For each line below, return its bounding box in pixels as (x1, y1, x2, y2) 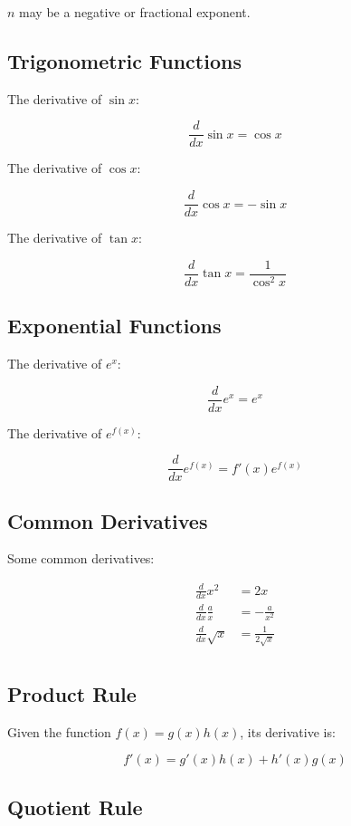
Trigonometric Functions (7, 46, 242, 74)
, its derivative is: (240, 722, 336, 741)
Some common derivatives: (7, 549, 155, 568)
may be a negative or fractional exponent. (19, 3, 251, 21)
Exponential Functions (7, 312, 222, 340)
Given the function (7, 722, 111, 741)
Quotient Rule (7, 792, 143, 821)
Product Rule (7, 680, 137, 708)
